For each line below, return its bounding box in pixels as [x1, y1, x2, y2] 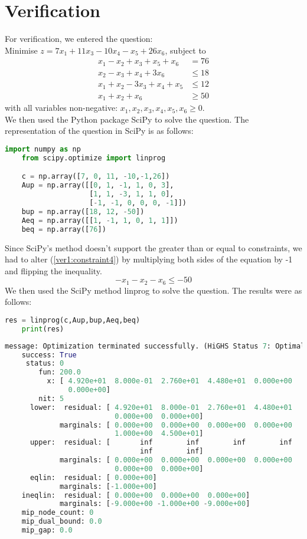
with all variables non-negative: [5, 101, 118, 114]
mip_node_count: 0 [21, 508, 94, 517]
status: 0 [25, 359, 64, 368]
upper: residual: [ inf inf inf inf [30, 438, 292, 447]
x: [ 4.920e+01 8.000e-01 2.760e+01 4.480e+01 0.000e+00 [47, 377, 292, 386]
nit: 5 [38, 394, 64, 403]
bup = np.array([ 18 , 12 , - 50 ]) [21, 207, 145, 216]
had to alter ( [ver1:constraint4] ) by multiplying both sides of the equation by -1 [5, 253, 293, 265]
